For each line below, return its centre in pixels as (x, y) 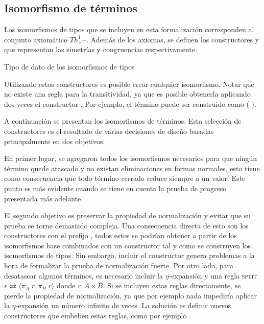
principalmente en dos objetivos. (55, 141)
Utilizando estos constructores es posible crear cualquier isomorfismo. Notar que (129, 84)
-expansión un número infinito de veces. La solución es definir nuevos (123, 305)
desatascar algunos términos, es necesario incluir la (83, 275)
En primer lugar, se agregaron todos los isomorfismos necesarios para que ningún (131, 158)
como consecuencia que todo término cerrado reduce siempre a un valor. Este (125, 178)
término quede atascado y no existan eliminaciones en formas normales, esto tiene (132, 168)
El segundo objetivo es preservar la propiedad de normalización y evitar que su (127, 215)
